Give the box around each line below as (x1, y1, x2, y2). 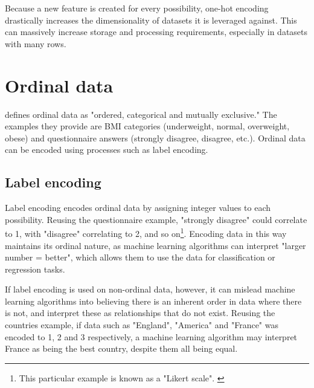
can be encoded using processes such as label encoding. (5, 143, 208, 156)
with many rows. (5, 37, 66, 50)
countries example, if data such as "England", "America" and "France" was (5, 318, 278, 331)
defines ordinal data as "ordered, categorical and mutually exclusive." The (5, 108, 277, 120)
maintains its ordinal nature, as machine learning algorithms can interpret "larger (5, 239, 306, 251)
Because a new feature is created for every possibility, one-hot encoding (5, 2, 269, 14)
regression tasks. (5, 262, 65, 275)
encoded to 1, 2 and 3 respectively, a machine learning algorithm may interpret (5, 330, 298, 343)
